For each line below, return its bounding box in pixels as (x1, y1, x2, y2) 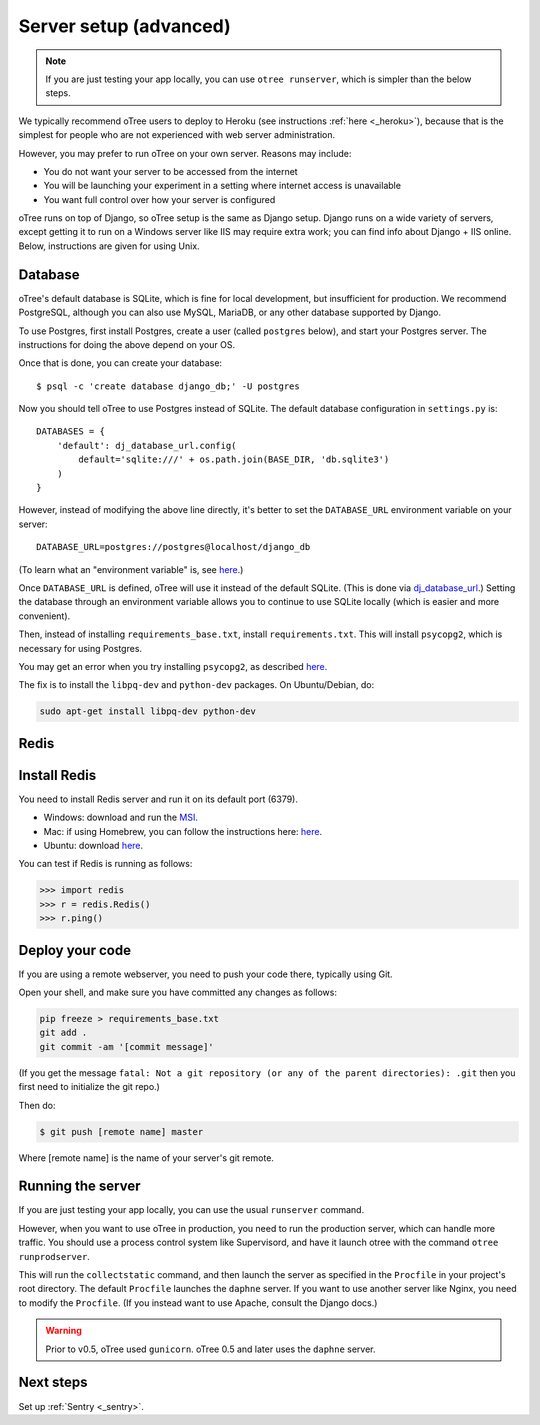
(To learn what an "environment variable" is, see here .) (18, 563, 244, 575)
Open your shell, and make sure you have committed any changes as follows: (18, 986, 337, 999)
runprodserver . (18, 1250, 90, 1262)
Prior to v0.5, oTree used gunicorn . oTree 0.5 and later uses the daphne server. (45, 1343, 376, 1355)
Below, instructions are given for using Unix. (18, 240, 200, 252)
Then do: (18, 1099, 56, 1111)
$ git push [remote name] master (39, 1126, 204, 1137)
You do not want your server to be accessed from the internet (43, 165, 299, 177)
